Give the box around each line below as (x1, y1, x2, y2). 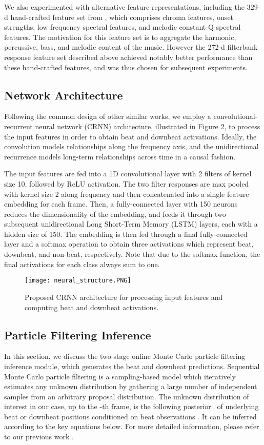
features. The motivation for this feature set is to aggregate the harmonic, (4, 31, 236, 42)
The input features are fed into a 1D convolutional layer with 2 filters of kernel (4, 168, 252, 179)
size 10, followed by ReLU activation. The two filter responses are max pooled (4, 178, 249, 189)
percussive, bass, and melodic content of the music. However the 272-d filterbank (4, 42, 258, 52)
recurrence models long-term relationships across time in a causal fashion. (4, 151, 236, 161)
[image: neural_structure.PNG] (25, 277, 131, 285)
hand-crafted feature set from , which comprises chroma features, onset (10, 11, 234, 22)
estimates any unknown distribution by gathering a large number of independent (4, 381, 257, 392)
